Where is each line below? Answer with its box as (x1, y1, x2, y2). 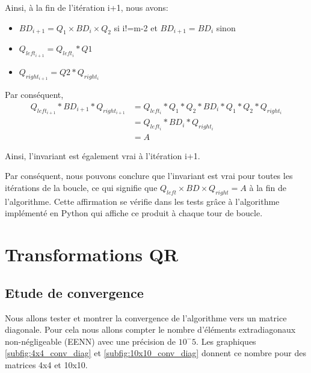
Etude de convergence (5, 283, 144, 302)
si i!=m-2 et (114, 21, 158, 34)
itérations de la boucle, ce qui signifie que (5, 181, 158, 194)
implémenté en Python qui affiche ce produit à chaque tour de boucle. (5, 207, 263, 219)
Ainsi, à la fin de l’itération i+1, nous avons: (5, 1, 168, 13)
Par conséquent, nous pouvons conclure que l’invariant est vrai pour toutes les (5, 169, 293, 182)
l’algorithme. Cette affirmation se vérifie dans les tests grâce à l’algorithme (5, 195, 280, 207)
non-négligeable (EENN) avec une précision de (5, 335, 176, 347)
